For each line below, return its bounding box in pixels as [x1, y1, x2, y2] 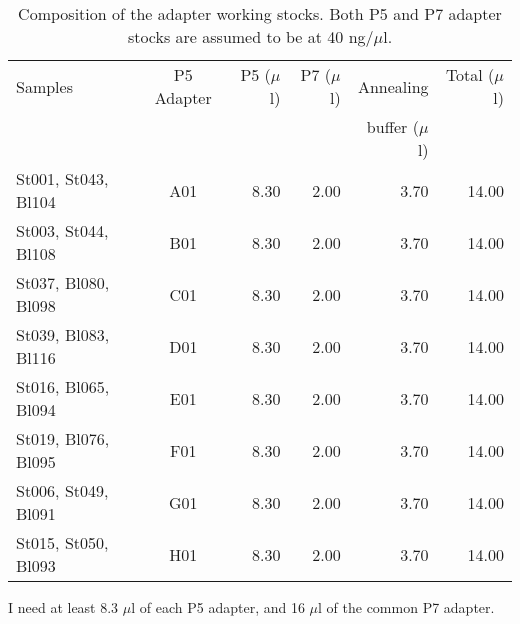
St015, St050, [16, 531, 109, 554]
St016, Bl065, [16, 375, 110, 398]
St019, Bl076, [16, 427, 110, 450]
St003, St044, [16, 219, 109, 242]
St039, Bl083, [16, 323, 110, 346]
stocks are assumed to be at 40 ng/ [127, 25, 374, 48]
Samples [16, 74, 73, 98]
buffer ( [366, 115, 419, 138]
